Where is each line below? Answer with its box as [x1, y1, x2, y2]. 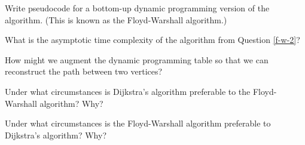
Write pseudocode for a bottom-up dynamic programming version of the [5, 2, 270, 14]
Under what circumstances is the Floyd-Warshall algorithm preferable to [5, 117, 271, 129]
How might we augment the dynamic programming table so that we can [5, 53, 269, 66]
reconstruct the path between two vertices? [5, 65, 163, 78]
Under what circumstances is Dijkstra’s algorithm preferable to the [5, 85, 251, 97]
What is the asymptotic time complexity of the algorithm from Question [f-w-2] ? [5, 33, 300, 46]
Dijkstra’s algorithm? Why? [5, 128, 107, 141]
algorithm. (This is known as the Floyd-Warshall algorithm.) [5, 13, 227, 26]
